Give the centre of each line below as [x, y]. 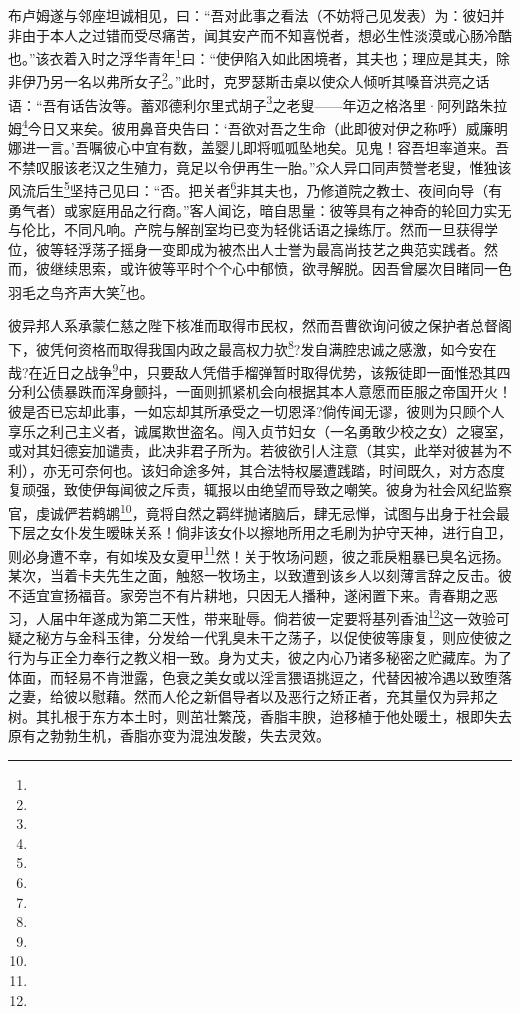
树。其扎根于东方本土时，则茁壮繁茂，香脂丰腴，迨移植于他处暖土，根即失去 [260, 715]
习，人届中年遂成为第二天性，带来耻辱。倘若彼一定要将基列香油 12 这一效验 [252, 616]
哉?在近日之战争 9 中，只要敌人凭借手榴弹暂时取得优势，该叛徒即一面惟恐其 [252, 370]
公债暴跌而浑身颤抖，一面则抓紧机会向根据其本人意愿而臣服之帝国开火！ [273, 391]
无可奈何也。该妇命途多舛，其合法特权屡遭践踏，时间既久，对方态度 [280, 469]
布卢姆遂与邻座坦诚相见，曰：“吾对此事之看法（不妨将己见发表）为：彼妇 [249, 15]
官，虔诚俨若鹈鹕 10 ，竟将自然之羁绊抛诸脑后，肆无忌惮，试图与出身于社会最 [259, 511]
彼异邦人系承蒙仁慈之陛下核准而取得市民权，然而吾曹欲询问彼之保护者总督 [253, 325]
